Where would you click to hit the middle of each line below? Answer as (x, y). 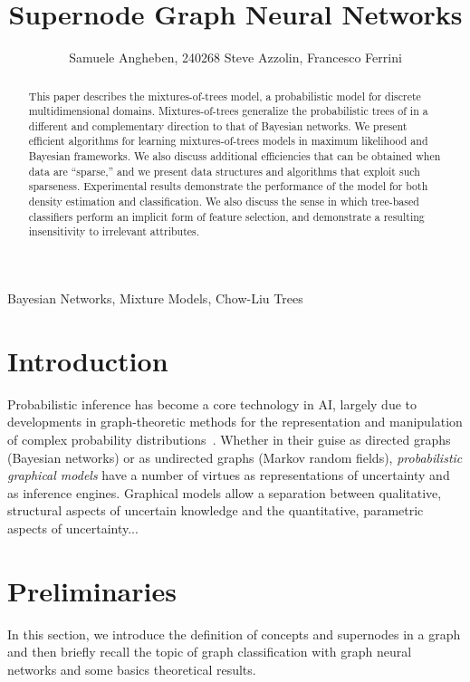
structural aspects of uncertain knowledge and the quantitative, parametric (216, 510)
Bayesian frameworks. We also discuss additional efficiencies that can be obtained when (235, 156)
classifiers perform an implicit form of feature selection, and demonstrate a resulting (226, 216)
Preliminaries (92, 590)
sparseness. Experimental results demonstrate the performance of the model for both (228, 186)
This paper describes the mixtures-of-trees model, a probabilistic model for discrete (225, 96)
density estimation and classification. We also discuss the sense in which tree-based (224, 202)
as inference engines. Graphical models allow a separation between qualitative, (225, 492)
